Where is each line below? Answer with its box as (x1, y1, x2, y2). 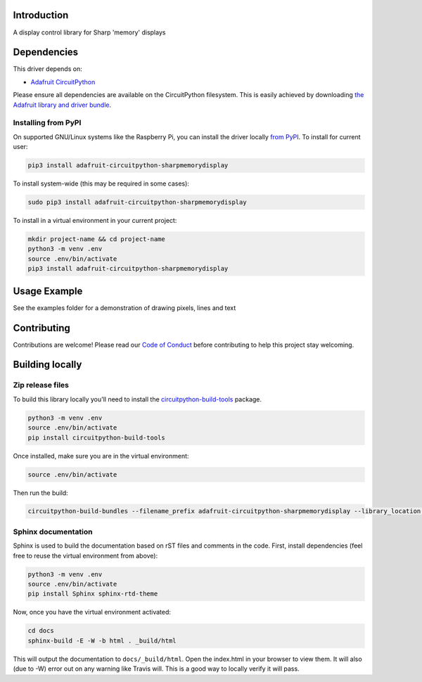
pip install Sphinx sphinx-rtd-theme (27, 590, 158, 598)
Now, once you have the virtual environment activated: (13, 608, 172, 617)
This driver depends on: (13, 65, 82, 73)
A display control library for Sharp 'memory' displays (13, 28, 166, 37)
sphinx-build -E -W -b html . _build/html (27, 636, 177, 645)
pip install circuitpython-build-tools (27, 433, 165, 442)
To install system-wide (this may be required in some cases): (13, 179, 190, 188)
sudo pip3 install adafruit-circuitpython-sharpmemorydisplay (27, 198, 247, 207)
